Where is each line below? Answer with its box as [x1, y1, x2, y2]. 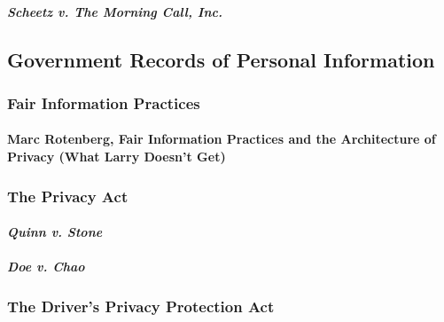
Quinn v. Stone [7, 223, 103, 241]
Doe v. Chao [7, 257, 85, 276]
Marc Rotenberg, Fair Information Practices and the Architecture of [7, 130, 436, 148]
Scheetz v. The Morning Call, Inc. [7, 2, 222, 20]
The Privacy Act [7, 185, 129, 207]
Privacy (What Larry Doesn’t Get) [7, 147, 226, 165]
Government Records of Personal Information [7, 45, 435, 73]
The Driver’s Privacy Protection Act [7, 295, 275, 317]
